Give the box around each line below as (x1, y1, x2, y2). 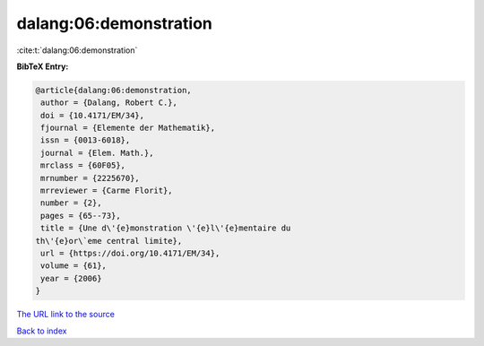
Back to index (16, 325, 67, 336)
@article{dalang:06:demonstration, (35, 85, 192, 95)
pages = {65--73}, (40, 211, 121, 221)
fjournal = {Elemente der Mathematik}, (40, 123, 215, 134)
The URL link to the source (16, 309, 116, 320)
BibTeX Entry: (16, 61, 69, 72)
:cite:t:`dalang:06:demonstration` (16, 45, 138, 56)
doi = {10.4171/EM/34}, (40, 110, 145, 120)
